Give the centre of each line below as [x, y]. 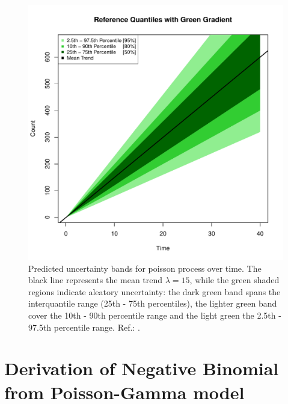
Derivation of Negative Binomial [142, 368]
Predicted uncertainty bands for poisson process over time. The [145, 268]
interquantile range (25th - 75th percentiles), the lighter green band [153, 303]
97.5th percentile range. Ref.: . [84, 327]
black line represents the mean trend [96, 280]
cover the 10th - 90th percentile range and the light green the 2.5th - [155, 315]
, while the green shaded [234, 280]
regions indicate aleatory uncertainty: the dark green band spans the [155, 291]
